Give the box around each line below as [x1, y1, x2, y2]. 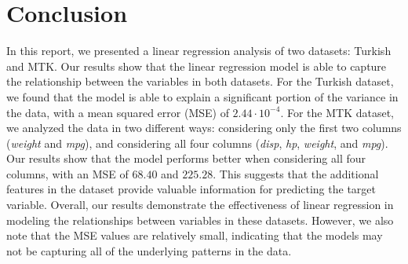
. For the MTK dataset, [280, 104, 394, 120]
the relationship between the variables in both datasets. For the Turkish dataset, [6, 73, 394, 90]
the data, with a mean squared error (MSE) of [6, 104, 229, 120]
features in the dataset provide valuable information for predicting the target [6, 181, 376, 197]
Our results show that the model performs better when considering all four [6, 150, 366, 167]
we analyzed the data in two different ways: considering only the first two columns [6, 119, 402, 136]
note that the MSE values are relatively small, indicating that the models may [6, 227, 383, 244]
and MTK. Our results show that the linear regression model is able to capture [6, 57, 387, 74]
